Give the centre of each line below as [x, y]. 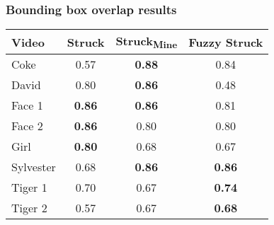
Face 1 [27, 105]
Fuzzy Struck [226, 42]
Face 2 [27, 126]
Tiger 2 [29, 208]
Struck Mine [147, 42]
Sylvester [34, 167]
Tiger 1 [29, 187]
